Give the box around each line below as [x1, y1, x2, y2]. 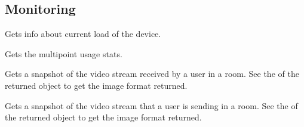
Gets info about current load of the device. [5, 27, 161, 40]
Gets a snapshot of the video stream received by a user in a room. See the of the [5, 67, 299, 80]
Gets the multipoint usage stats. [5, 47, 122, 60]
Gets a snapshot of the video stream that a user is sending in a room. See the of [5, 99, 298, 111]
